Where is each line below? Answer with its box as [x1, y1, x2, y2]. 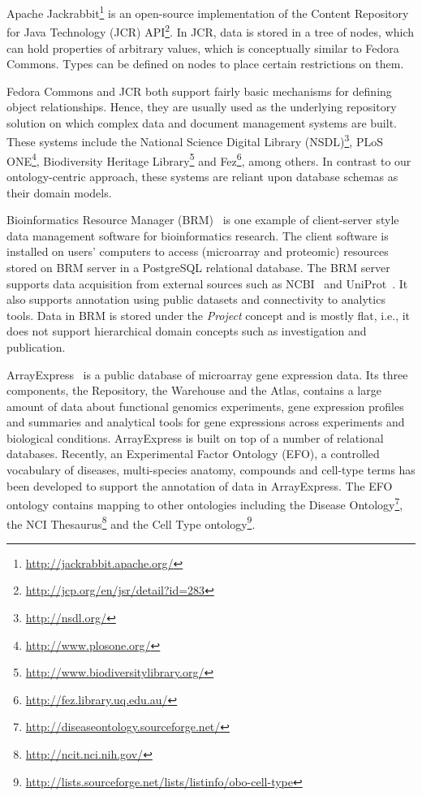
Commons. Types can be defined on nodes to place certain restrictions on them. [6, 55, 404, 72]
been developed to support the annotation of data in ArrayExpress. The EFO [6, 477, 393, 494]
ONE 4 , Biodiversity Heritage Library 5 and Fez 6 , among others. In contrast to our [6, 149, 411, 169]
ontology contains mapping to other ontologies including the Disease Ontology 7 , [6, 494, 403, 513]
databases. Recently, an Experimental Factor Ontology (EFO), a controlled [6, 445, 380, 462]
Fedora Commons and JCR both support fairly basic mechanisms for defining [6, 82, 392, 99]
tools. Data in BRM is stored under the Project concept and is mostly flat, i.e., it [6, 306, 411, 323]
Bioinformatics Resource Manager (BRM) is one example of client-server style [6, 211, 399, 228]
